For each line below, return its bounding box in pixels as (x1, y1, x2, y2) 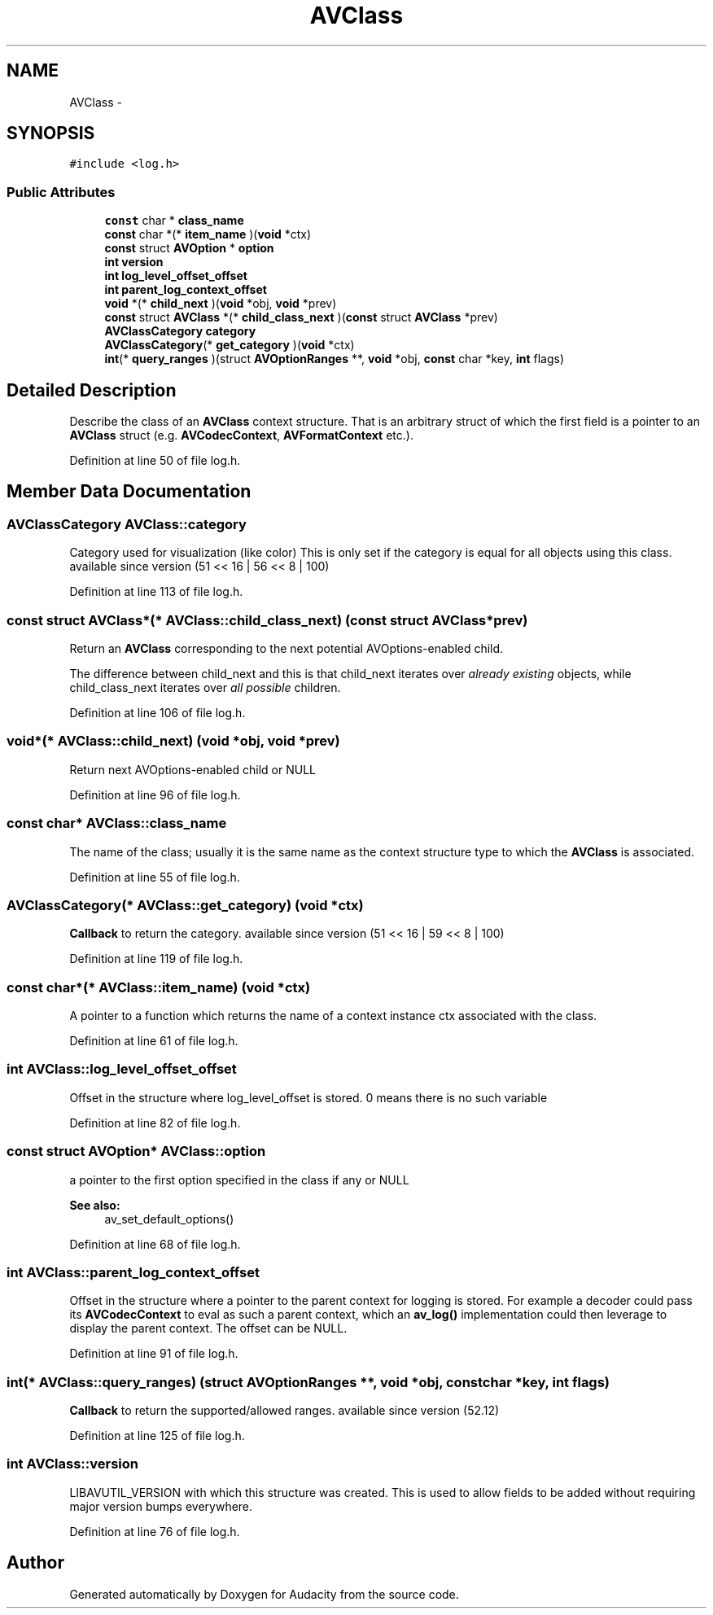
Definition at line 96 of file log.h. (69, 787, 241, 802)
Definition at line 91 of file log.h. (69, 1346, 238, 1361)
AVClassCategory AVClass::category (7, 515, 247, 532)
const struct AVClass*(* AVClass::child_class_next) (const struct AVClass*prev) (7, 611, 528, 628)
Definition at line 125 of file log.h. (69, 1429, 245, 1442)
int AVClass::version (7, 1455, 138, 1473)
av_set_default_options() (104, 1211, 234, 1226)
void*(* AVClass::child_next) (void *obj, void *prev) (7, 733, 340, 750)
